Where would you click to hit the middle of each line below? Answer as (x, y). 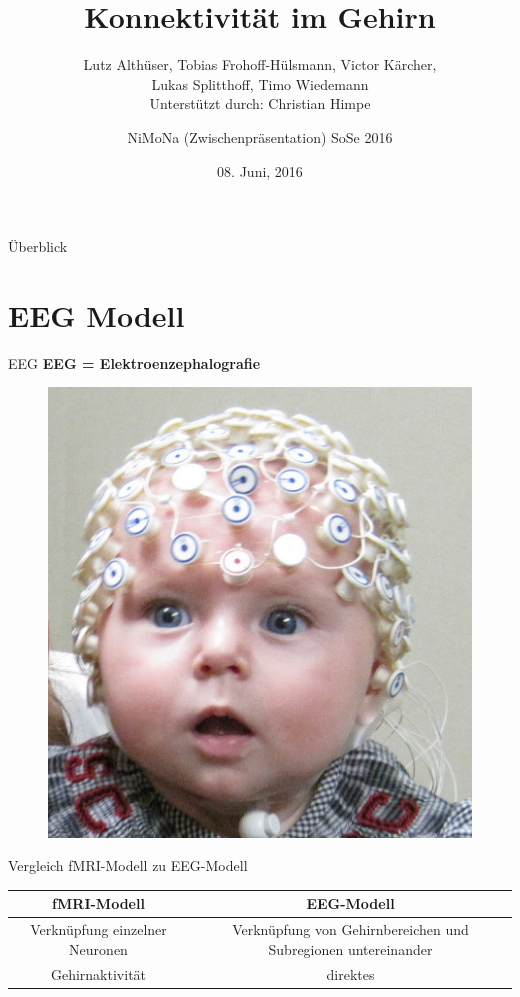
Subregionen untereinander (350, 948)
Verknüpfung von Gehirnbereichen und (350, 929)
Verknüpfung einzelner (98, 929)
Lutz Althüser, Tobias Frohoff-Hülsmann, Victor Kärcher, (260, 64)
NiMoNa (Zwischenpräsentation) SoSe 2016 (260, 136)
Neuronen (98, 948)
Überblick (38, 246)
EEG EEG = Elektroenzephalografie (134, 362)
